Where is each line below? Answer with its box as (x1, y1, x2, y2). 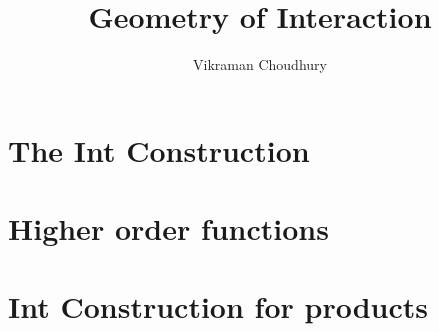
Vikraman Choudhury (193, 54, 327, 75)
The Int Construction (8, 129, 310, 170)
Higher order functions (8, 208, 329, 249)
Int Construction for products (8, 286, 428, 327)
